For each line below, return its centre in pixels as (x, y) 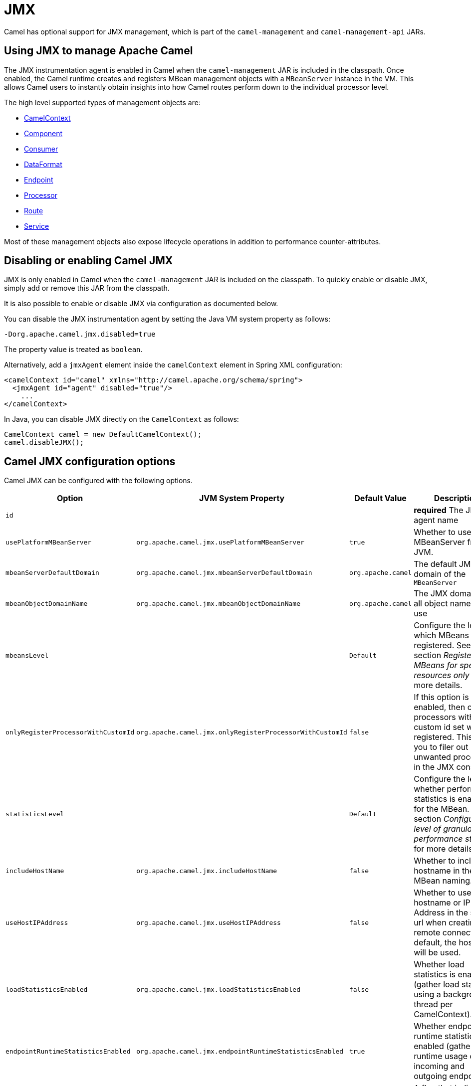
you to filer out (441, 747)
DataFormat (43, 164)
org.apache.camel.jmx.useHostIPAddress (209, 922)
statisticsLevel (35, 814)
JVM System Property (242, 498)
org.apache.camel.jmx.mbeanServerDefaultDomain (224, 573)
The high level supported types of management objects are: (102, 102)
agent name (436, 520)
